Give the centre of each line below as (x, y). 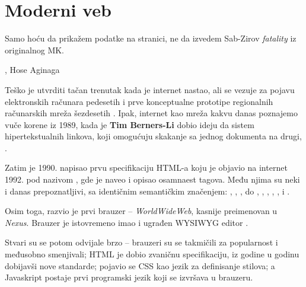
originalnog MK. (35, 50)
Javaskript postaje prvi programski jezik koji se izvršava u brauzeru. (129, 277)
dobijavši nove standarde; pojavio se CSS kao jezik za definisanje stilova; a (140, 265)
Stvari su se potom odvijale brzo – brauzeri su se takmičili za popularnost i (141, 242)
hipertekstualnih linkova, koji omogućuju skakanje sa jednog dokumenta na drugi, (153, 136)
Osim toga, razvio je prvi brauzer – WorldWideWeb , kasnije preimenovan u (141, 211)
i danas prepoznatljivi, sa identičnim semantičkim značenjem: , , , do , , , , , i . (147, 191)
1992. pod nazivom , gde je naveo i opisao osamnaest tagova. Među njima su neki (152, 179)
